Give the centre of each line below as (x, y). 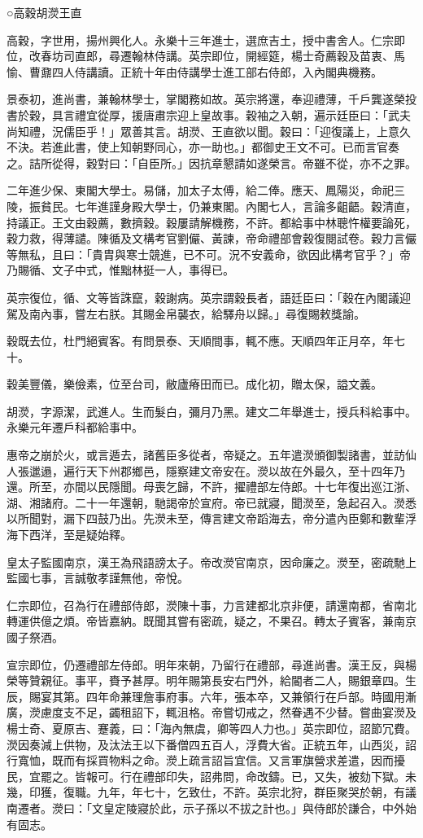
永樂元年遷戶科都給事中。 (75, 427)
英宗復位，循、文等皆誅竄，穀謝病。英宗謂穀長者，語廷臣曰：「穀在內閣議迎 (209, 297)
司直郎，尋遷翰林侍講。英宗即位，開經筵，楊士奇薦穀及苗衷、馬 (234, 56)
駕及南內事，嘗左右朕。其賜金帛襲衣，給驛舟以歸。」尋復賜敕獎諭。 (186, 313)
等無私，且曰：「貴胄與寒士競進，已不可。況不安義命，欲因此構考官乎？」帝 (209, 254)
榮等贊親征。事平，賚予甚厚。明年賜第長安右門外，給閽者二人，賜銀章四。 (206, 680)
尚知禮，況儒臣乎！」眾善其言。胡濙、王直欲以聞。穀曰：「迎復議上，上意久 (209, 131)
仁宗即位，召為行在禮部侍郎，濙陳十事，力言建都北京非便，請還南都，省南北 (211, 605)
